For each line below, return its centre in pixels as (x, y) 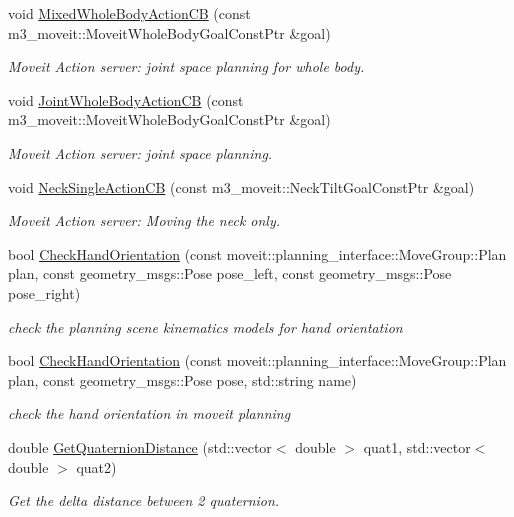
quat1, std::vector (417, 446)
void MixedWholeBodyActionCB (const (129, 13)
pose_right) (44, 292)
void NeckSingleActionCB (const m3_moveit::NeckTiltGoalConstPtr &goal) (241, 186)
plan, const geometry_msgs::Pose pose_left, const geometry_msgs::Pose (230, 273)
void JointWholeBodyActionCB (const (126, 99)
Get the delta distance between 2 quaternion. (144, 500)
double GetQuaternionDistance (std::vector (140, 446)
